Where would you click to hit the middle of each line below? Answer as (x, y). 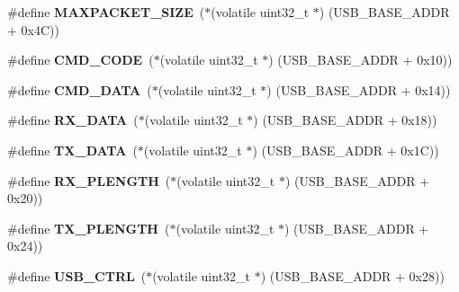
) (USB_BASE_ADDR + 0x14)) (359, 89)
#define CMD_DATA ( (80, 89)
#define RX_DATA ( (73, 120)
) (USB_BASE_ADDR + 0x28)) (352, 275)
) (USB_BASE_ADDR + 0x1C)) (346, 150)
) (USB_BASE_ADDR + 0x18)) (345, 120)
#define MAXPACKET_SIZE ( (106, 12)
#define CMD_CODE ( (81, 60)
